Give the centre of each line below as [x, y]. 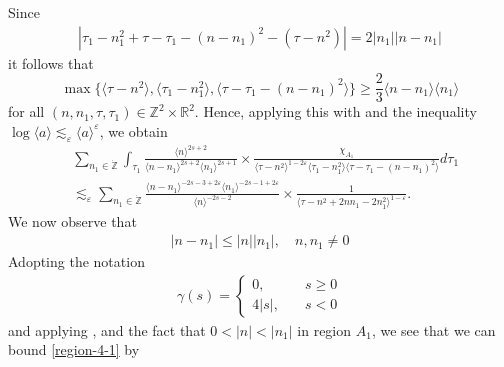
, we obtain [133, 130]
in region [324, 329]
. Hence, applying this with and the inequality [335, 111]
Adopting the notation [76, 261]
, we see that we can [433, 329]
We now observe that [72, 220]
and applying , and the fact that [107, 329]
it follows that [51, 62]
